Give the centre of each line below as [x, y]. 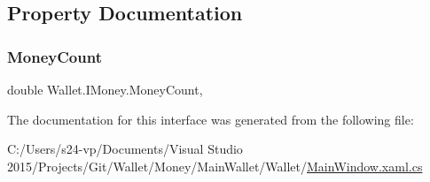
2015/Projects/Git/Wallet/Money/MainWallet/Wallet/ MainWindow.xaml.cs [215, 166]
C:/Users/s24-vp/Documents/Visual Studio [125, 149]
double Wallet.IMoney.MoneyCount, [105, 89]
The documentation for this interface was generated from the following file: [211, 119]
